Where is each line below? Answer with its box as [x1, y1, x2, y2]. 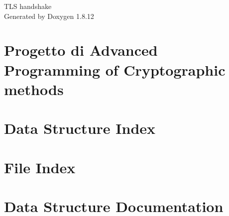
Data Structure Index [4, 118, 156, 138]
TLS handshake [4, 1, 52, 11]
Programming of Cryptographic [4, 59, 226, 80]
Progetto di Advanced [4, 40, 158, 60]
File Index [4, 157, 76, 177]
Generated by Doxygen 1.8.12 [4, 10, 94, 21]
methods [4, 79, 64, 99]
